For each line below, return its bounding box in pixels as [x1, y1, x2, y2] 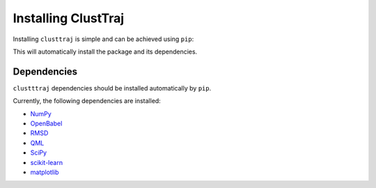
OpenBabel [30, 119, 63, 128]
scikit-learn [30, 158, 63, 166]
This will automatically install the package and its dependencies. [13, 47, 198, 56]
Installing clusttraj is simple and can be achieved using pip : [13, 35, 194, 43]
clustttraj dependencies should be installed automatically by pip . [13, 84, 212, 92]
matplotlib [30, 168, 59, 176]
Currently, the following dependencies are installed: [13, 97, 162, 105]
